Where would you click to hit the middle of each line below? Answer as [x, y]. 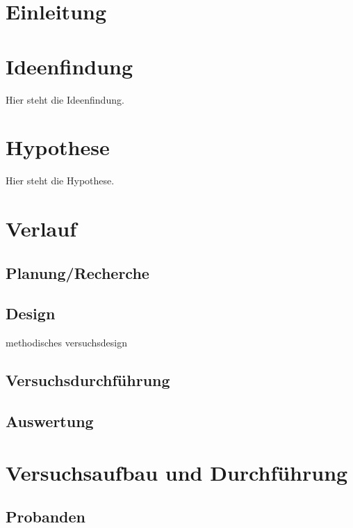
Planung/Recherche [77, 272]
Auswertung [50, 421]
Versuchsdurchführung [88, 380]
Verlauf [41, 228]
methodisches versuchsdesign [67, 343]
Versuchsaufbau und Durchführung [177, 472]
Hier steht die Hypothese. [60, 181]
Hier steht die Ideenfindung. [65, 99]
